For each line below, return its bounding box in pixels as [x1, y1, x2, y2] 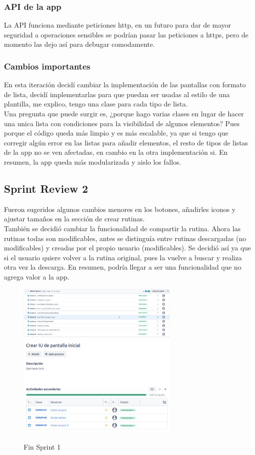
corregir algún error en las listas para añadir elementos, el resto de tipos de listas [4, 137, 248, 147]
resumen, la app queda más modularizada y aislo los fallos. [4, 156, 181, 167]
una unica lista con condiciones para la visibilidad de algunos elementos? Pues [4, 118, 240, 128]
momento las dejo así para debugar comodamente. [4, 39, 155, 49]
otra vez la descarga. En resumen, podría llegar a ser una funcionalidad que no [4, 262, 242, 272]
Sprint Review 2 [4, 180, 88, 196]
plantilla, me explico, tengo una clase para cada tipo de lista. [4, 99, 188, 109]
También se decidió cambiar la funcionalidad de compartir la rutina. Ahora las [4, 223, 241, 233]
